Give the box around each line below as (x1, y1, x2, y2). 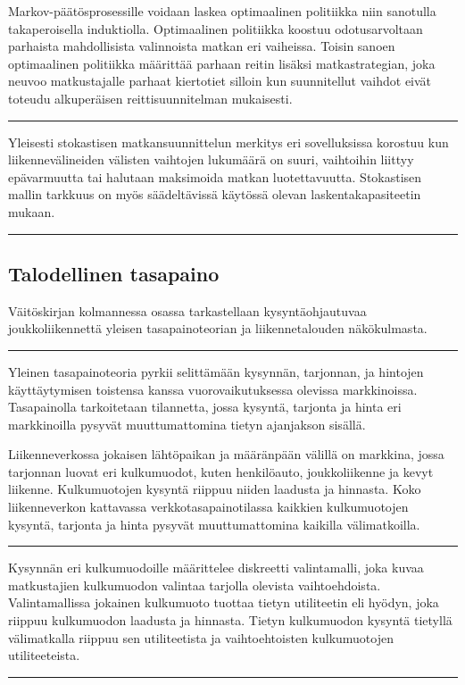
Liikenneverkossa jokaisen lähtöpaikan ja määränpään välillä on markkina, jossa (8, 445, 444, 464)
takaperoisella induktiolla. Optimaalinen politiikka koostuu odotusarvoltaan (8, 19, 423, 38)
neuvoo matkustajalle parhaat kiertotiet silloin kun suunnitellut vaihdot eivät (8, 71, 432, 90)
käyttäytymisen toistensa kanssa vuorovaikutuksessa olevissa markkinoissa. (8, 380, 418, 398)
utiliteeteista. (8, 646, 80, 664)
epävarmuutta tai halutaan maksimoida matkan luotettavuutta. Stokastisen (8, 167, 422, 186)
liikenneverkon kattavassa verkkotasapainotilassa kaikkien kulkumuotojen (8, 497, 409, 516)
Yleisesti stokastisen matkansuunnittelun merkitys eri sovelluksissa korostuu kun (8, 132, 449, 151)
